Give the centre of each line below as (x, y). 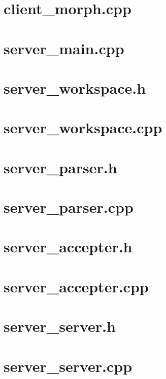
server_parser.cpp (69, 207)
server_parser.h (60, 167)
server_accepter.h (68, 247)
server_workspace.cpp (83, 127)
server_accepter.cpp (76, 286)
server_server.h (60, 326)
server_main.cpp (64, 48)
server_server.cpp (68, 366)
